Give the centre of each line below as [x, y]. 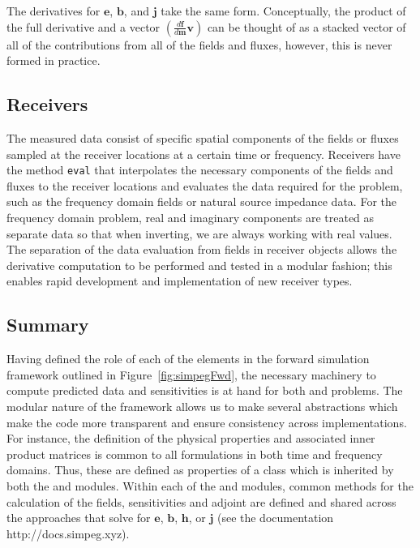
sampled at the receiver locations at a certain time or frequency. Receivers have [204, 154]
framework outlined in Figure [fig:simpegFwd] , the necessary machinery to [191, 374]
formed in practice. [54, 60]
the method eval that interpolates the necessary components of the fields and [200, 170]
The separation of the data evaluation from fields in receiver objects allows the [202, 249]
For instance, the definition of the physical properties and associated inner [191, 438]
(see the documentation [275, 518]
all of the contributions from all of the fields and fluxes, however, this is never [199, 44]
